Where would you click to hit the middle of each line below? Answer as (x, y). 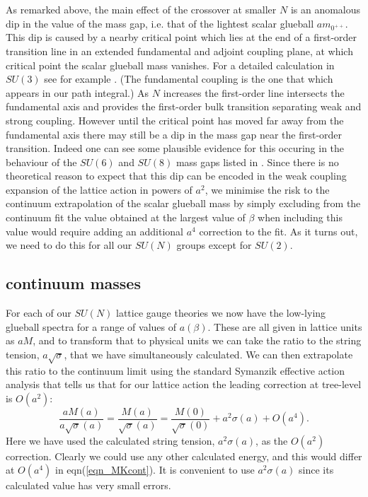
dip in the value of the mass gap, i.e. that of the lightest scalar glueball (160, 23)
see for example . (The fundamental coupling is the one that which (189, 79)
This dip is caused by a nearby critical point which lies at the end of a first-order (182, 37)
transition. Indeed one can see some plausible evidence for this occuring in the (175, 148)
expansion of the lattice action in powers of (99, 189)
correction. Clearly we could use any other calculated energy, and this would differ (184, 456)
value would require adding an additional (94, 231)
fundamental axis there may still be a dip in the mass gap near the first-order (174, 134)
